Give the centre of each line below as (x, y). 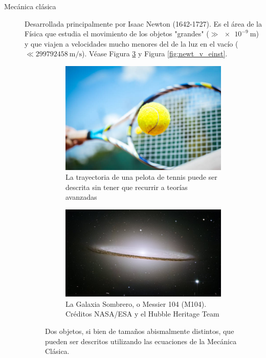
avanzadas (81, 197)
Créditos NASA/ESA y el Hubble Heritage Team (142, 314)
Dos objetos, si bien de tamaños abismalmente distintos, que (140, 331)
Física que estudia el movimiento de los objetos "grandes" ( (117, 34)
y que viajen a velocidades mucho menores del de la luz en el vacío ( (131, 43)
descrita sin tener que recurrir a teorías (127, 187)
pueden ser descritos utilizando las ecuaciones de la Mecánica (141, 341)
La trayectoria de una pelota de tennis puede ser (141, 177)
